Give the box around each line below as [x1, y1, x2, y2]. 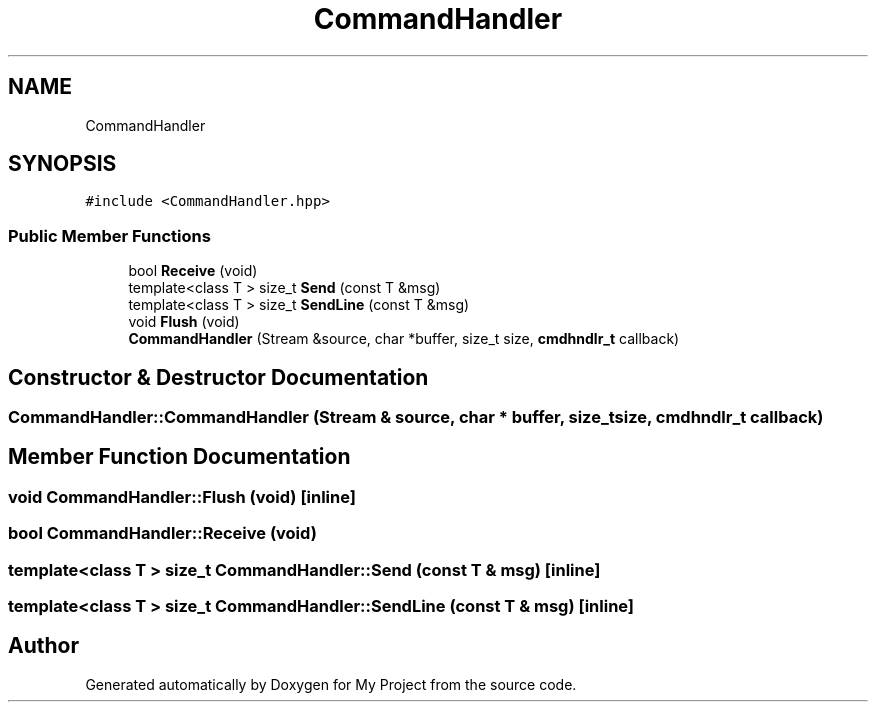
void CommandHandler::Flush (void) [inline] [8, 486, 356, 507]
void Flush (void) [128, 313, 240, 331]
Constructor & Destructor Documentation [8, 364, 429, 390]
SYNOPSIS [8, 151, 117, 177]
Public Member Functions [8, 225, 211, 246]
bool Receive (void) [128, 262, 258, 280]
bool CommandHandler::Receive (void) [8, 523, 317, 544]
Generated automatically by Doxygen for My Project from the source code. [85, 675, 577, 693]
